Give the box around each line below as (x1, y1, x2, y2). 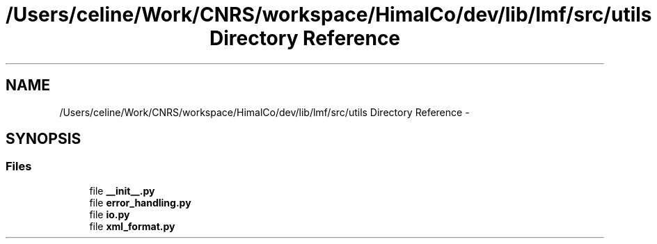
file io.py (89, 208, 130, 220)
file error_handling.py (89, 196, 191, 209)
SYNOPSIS (6, 130, 81, 148)
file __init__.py (89, 184, 155, 197)
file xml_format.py (89, 220, 175, 232)
